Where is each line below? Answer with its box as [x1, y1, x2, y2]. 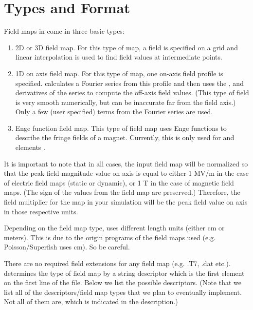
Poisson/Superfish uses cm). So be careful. [4, 242, 130, 252]
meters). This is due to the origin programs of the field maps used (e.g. [4, 232, 216, 242]
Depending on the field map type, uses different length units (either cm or [4, 223, 225, 233]
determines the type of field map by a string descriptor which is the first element [4, 268, 245, 278]
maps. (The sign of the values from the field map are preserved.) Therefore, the [4, 187, 240, 197]
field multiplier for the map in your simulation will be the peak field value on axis [4, 197, 248, 207]
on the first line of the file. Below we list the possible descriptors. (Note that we [4, 277, 241, 288]
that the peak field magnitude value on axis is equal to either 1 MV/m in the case [4, 168, 249, 178]
